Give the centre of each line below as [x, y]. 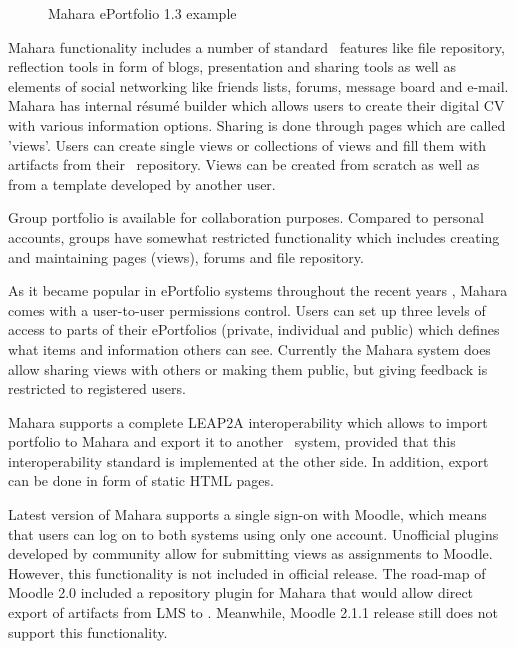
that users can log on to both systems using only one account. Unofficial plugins [253, 533]
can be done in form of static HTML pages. [141, 480]
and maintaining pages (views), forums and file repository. [186, 256]
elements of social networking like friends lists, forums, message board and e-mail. [258, 85]
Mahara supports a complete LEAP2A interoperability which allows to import [248, 421]
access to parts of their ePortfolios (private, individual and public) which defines [254, 329]
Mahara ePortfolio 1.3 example [142, 13]
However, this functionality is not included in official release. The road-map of [247, 572]
